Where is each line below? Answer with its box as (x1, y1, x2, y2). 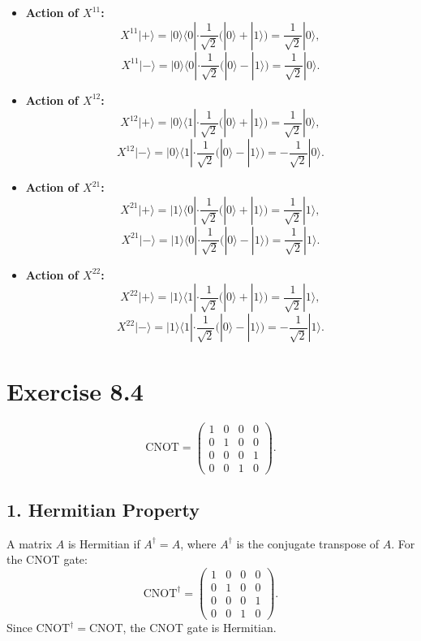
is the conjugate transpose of (236, 535, 380, 552)
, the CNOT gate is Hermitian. (122, 619, 277, 636)
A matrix (6, 535, 53, 552)
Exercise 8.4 (6, 374, 144, 407)
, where (180, 535, 217, 552)
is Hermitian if (67, 535, 140, 552)
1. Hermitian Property (6, 497, 200, 522)
